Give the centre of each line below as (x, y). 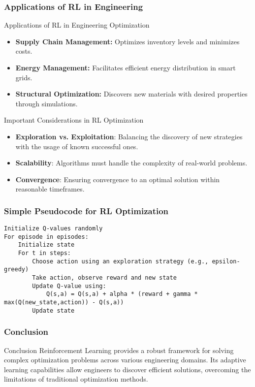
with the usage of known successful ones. (77, 146)
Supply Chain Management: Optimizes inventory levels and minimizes (127, 41)
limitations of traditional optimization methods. (76, 379)
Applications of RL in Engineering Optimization (77, 25)
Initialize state (46, 245)
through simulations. (47, 103)
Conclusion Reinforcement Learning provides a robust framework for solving (119, 350)
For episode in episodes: (46, 237)
